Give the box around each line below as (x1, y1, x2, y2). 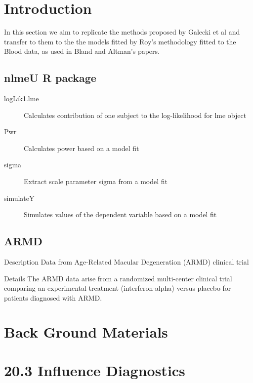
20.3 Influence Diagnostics (4, 360, 185, 380)
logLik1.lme (4, 93, 39, 104)
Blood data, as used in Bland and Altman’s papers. (4, 46, 160, 56)
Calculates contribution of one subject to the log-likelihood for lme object (24, 110, 247, 120)
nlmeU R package (4, 70, 96, 85)
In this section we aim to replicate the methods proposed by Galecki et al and (4, 27, 240, 37)
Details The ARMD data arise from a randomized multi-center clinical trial (4, 273, 232, 283)
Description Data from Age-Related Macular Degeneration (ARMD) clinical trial (4, 257, 249, 267)
